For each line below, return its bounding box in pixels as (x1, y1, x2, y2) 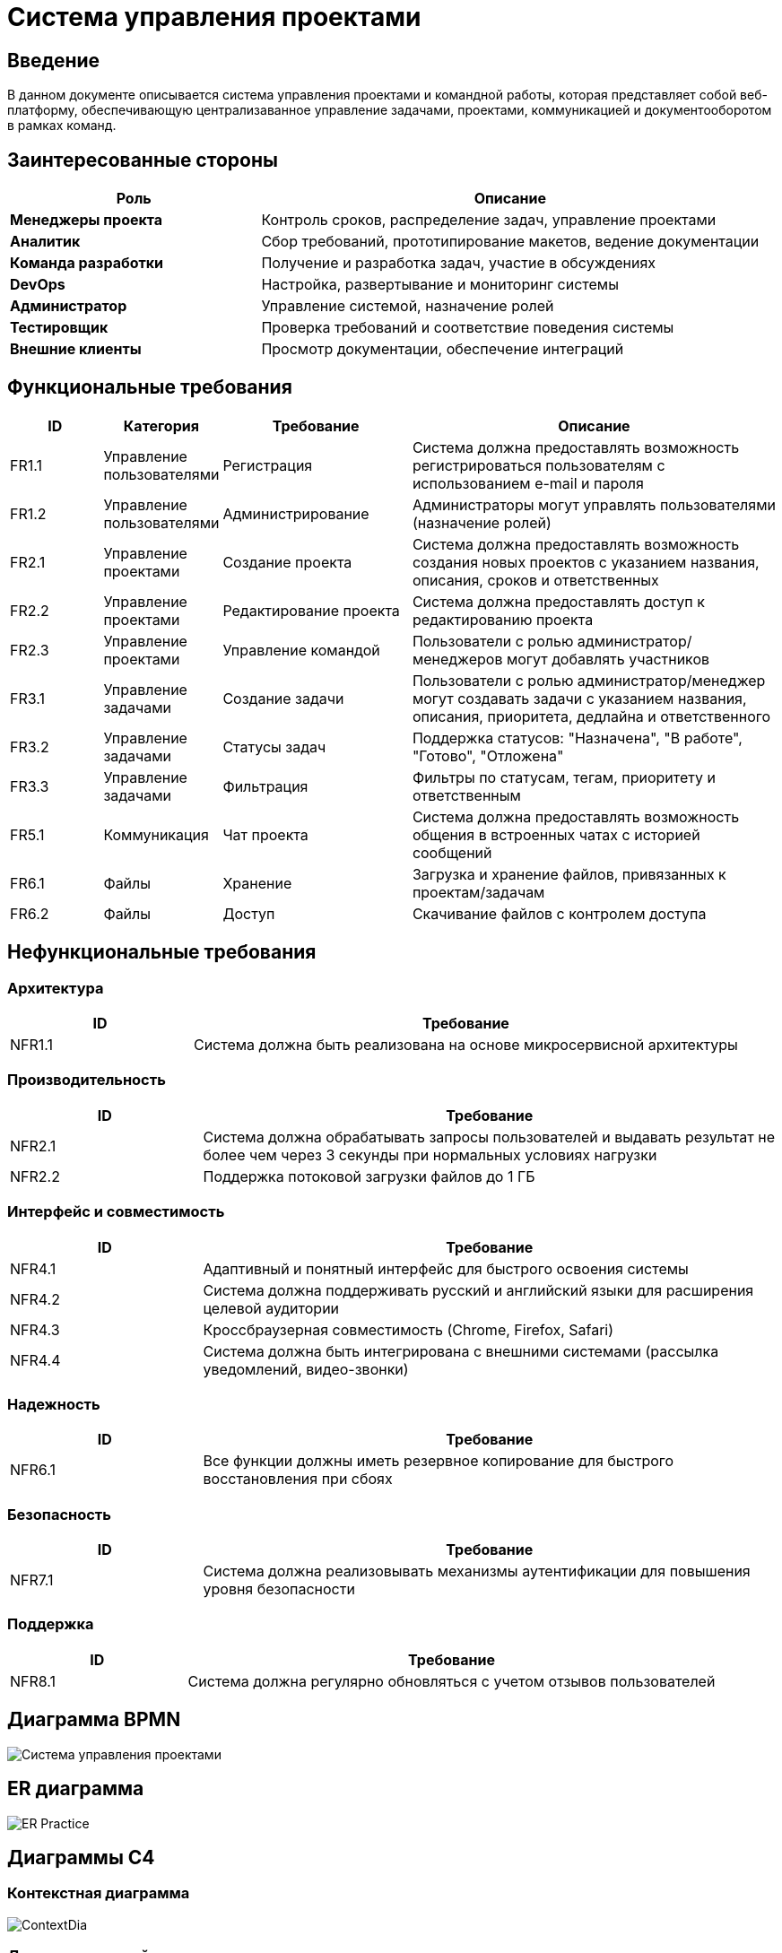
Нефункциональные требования (7, 941, 317, 964)
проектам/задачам (412, 882, 545, 901)
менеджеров (412, 649, 503, 668)
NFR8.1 (10, 1671, 56, 1690)
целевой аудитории (203, 1298, 340, 1317)
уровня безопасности (203, 1580, 355, 1599)
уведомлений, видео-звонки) (203, 1359, 409, 1378)
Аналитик (10, 232, 81, 251)
